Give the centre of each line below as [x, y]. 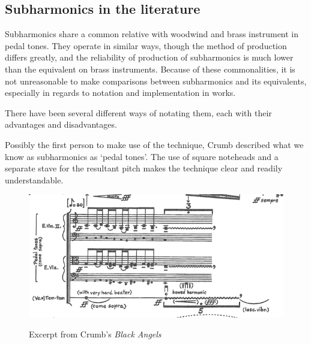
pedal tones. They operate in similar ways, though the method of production [146, 45]
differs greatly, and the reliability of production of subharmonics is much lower [149, 57]
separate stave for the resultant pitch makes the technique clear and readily [144, 168]
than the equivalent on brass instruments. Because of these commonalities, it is [150, 69]
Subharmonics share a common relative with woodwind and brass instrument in [152, 34]
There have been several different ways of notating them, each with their [138, 112]
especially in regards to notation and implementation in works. [120, 93]
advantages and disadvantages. [61, 124]
